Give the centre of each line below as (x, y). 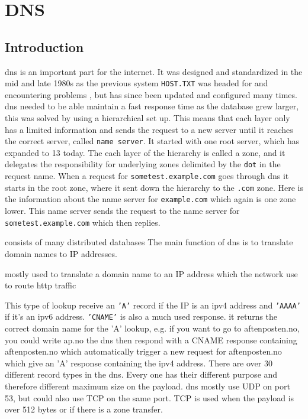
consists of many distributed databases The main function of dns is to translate (149, 242)
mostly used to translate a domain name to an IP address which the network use (151, 273)
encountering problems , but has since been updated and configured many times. (151, 94)
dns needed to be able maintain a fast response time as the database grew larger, (152, 106)
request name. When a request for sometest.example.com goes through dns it (147, 176)
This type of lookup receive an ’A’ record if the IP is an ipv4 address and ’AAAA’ (153, 305)
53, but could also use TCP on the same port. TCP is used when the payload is (150, 397)
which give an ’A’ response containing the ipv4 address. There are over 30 (139, 363)
